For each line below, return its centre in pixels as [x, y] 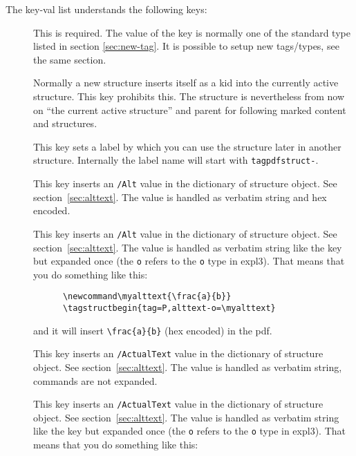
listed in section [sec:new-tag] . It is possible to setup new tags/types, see [186, 46]
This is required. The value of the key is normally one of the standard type [192, 32]
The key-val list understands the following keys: [106, 9]
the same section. [70, 59]
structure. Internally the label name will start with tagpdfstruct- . [176, 160]
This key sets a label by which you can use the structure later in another [187, 146]
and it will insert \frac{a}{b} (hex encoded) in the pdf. [153, 330]
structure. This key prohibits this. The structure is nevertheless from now [189, 96]
